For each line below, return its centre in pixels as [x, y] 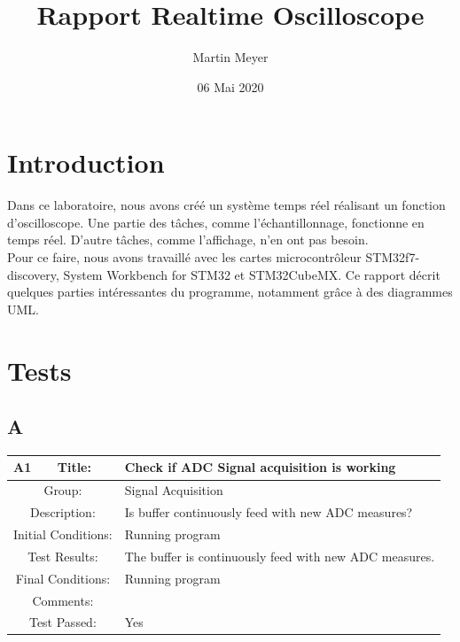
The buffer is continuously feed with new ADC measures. [280, 556]
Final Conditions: [63, 578]
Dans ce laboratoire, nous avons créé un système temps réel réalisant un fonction [226, 205]
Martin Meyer [230, 57]
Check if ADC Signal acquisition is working [260, 467]
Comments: [63, 600]
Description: [62, 512]
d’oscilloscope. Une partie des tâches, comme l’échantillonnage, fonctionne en [216, 222]
